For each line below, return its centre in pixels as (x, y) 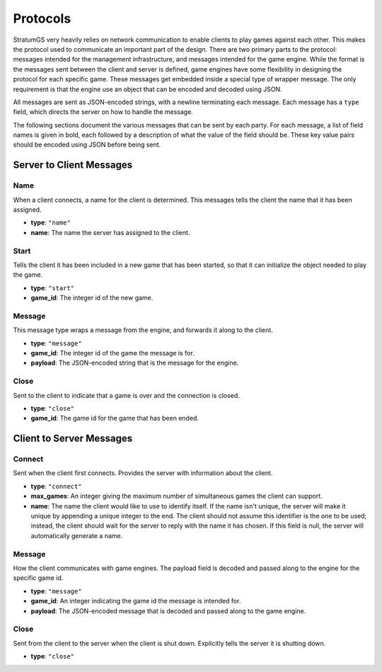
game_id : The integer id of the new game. (92, 298)
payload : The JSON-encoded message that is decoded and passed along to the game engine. (168, 611)
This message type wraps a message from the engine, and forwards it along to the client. (143, 330)
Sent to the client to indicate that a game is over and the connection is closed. (126, 395)
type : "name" (51, 222)
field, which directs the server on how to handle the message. (103, 112)
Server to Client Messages (73, 165)
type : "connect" (56, 486)
